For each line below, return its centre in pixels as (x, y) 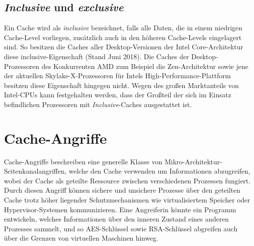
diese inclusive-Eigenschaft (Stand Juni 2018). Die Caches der (97, 56)
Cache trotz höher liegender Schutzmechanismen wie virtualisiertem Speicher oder (127, 200)
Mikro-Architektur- (193, 161)
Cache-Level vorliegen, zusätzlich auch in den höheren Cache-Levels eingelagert (123, 37)
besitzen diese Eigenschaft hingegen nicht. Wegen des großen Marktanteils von (121, 85)
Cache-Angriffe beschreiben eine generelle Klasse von (83, 161)
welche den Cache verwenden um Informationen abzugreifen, (160, 171)
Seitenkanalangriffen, (35, 171)
